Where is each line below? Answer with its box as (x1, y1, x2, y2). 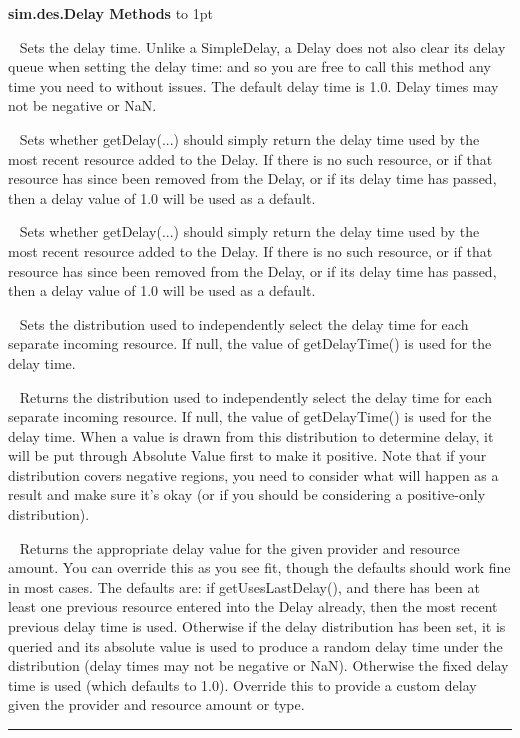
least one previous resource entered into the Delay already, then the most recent (8, 596, 498, 617)
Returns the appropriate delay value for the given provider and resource (19, 537, 460, 558)
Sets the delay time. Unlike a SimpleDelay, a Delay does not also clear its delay (19, 36, 506, 57)
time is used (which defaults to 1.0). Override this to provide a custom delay (8, 674, 477, 695)
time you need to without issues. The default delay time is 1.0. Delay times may (8, 75, 499, 96)
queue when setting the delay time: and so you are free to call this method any (8, 56, 491, 77)
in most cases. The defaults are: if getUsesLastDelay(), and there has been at (8, 576, 480, 597)
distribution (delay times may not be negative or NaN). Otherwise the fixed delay (8, 655, 509, 676)
